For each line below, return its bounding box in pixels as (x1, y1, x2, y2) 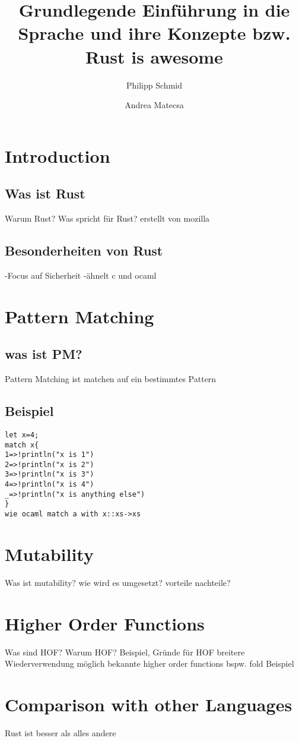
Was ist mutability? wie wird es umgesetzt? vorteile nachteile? (5, 576, 231, 588)
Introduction (5, 143, 110, 168)
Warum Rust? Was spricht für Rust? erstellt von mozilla (5, 212, 210, 225)
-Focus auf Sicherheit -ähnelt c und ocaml (5, 269, 157, 281)
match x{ (5, 440, 39, 449)
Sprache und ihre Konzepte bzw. (18, 21, 291, 45)
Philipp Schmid (126, 78, 182, 91)
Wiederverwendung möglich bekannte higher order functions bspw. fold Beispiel (5, 657, 294, 670)
